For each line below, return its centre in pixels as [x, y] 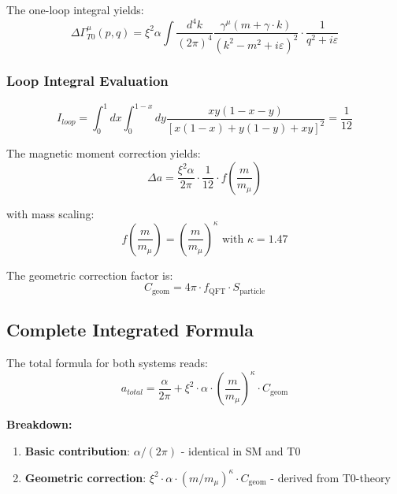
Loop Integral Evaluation [87, 81]
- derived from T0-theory [330, 477]
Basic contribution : [77, 450]
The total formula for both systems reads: [107, 363]
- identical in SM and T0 [241, 450]
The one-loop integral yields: [75, 9]
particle [252, 291]
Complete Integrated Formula [130, 330]
